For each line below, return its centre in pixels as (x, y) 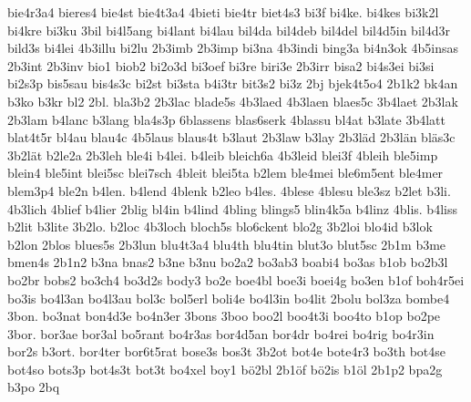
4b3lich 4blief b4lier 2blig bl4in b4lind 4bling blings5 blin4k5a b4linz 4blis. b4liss (232, 208)
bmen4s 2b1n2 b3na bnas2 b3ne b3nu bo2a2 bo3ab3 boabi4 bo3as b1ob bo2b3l (228, 262)
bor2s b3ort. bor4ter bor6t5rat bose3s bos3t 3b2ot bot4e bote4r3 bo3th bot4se (226, 351)
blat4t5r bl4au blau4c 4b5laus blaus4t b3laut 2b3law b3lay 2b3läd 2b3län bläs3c (231, 137)
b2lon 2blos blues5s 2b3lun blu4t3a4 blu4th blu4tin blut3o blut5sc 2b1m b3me (227, 244)
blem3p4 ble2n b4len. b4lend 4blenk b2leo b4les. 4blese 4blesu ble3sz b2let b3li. (229, 190)
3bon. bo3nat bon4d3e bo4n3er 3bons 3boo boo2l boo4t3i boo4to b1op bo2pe (224, 316)
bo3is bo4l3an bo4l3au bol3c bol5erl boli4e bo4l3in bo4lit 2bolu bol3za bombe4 (229, 298)
